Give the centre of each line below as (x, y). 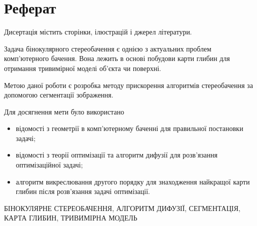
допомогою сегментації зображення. (59, 95)
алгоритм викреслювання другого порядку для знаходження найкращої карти (133, 181)
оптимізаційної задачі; (49, 165)
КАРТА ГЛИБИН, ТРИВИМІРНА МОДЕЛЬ (71, 218)
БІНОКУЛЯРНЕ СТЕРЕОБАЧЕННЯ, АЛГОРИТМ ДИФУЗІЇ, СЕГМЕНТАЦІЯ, (122, 208)
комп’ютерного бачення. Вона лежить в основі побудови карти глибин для (117, 58)
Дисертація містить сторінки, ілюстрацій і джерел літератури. (98, 32)
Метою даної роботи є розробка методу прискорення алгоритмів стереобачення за (128, 85)
